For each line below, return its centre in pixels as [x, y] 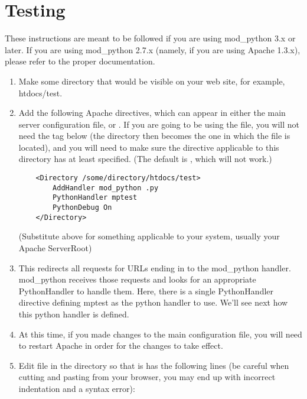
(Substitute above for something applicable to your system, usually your [149, 236]
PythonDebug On [82, 208]
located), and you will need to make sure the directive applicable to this [149, 147]
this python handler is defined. [74, 314]
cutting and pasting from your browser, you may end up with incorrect [147, 377]
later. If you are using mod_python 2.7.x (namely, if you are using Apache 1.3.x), [153, 49]
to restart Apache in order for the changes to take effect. [121, 346]
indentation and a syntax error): [77, 388]
